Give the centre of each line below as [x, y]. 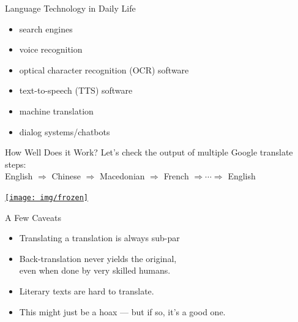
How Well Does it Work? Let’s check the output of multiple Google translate [149, 152]
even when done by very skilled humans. [95, 270]
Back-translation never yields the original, [98, 258]
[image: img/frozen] [47, 197]
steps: [16, 164]
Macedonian [122, 176]
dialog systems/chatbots [65, 131]
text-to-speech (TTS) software [76, 90]
